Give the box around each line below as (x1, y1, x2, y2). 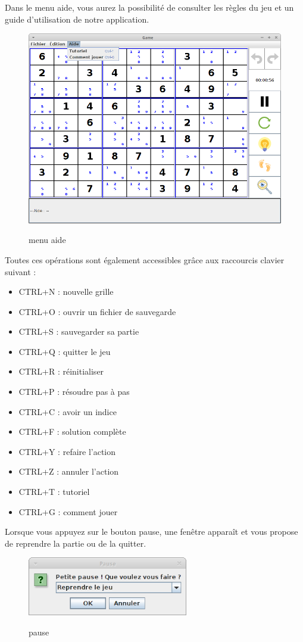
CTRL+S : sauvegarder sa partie (18, 325, 139, 338)
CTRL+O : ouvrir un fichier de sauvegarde (18, 305, 176, 317)
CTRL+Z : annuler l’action (18, 465, 119, 478)
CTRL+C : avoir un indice (18, 405, 117, 417)
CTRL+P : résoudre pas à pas (18, 385, 130, 398)
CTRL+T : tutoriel (18, 485, 90, 498)
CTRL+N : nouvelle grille (18, 285, 114, 298)
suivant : (5, 265, 36, 278)
